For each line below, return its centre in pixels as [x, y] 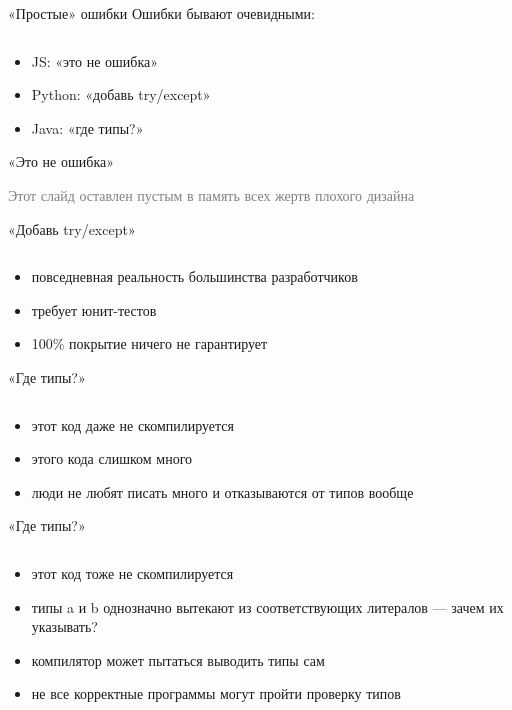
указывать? [64, 626]
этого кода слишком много [112, 458]
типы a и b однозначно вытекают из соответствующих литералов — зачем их [267, 606]
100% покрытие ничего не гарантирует [149, 343]
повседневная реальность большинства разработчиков [194, 276]
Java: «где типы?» [87, 127]
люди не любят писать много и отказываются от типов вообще [222, 491]
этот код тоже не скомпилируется [132, 572]
